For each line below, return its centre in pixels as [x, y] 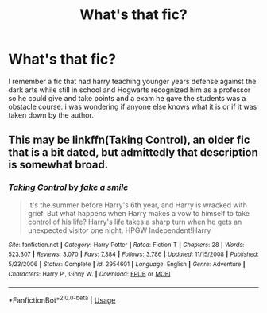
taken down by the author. [51, 115]
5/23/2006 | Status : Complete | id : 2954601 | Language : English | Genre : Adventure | [127, 264]
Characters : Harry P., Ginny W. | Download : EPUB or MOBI [89, 274]
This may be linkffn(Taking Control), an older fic [129, 140]
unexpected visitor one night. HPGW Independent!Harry [119, 230]
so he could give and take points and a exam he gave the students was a [127, 98]
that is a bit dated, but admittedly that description [133, 153]
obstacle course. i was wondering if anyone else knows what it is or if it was [133, 106]
